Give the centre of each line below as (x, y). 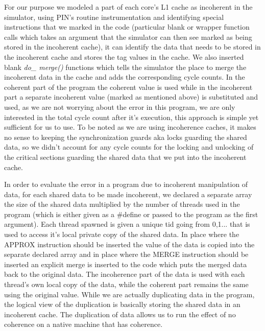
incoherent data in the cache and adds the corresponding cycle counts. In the (125, 77)
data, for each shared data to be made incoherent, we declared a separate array (128, 194)
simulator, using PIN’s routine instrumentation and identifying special (114, 17)
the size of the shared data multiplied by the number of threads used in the (122, 204)
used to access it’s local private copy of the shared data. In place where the (122, 234)
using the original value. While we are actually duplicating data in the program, (129, 294)
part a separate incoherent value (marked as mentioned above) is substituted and (131, 97)
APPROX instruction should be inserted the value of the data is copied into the (129, 244)
